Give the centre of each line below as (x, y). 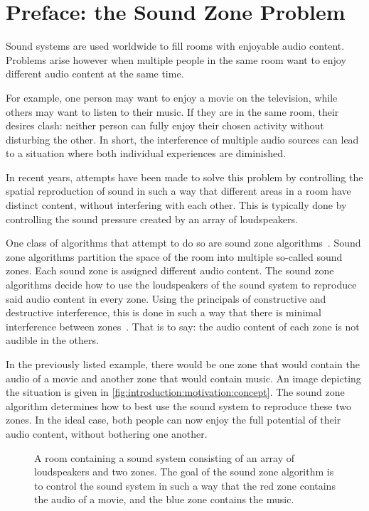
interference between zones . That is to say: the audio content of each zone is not (183, 326)
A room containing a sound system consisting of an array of (165, 457)
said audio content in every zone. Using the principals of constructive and (166, 298)
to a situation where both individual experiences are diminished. (146, 153)
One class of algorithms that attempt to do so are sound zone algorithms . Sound (183, 243)
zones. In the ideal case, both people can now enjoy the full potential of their (173, 420)
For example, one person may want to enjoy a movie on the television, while (172, 97)
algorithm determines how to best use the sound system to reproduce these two (178, 405)
